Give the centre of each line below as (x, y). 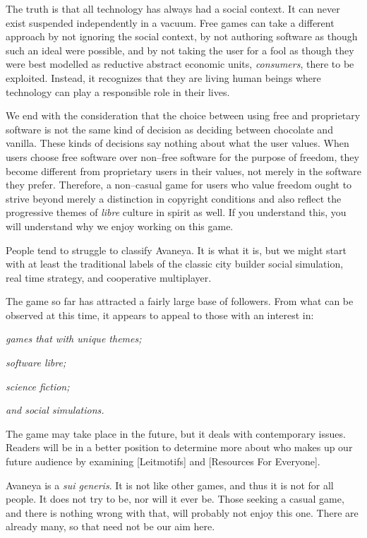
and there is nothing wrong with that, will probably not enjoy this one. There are (182, 512)
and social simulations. (55, 410)
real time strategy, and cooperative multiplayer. (109, 277)
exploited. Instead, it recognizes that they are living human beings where (163, 77)
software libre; (36, 363)
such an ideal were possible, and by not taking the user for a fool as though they (180, 50)
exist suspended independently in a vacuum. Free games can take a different (170, 22)
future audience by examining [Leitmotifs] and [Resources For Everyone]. (163, 461)
